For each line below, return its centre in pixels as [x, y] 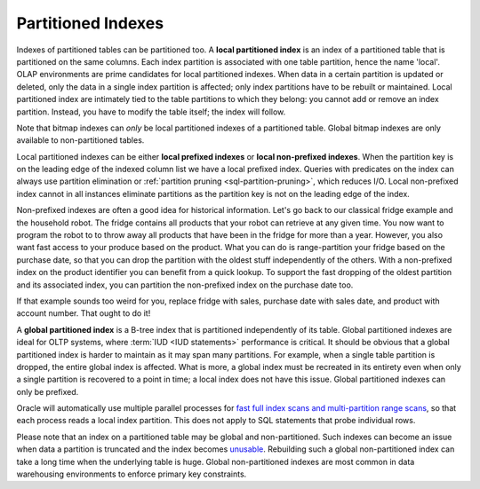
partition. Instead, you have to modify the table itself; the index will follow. [151, 112]
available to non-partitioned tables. [80, 140]
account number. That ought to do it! [84, 313]
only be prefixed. [48, 391]
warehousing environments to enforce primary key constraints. [132, 474]
